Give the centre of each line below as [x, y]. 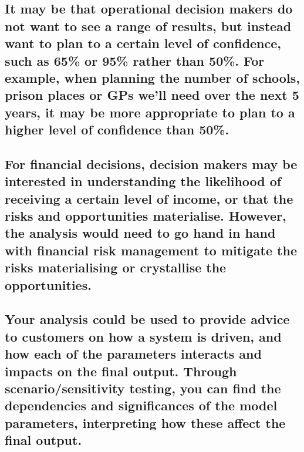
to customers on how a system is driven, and [143, 336]
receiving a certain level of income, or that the [149, 198]
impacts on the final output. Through [121, 371]
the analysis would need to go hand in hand [140, 233]
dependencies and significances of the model [141, 405]
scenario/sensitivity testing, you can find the [143, 388]
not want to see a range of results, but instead [148, 26]
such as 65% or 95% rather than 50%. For [135, 60]
